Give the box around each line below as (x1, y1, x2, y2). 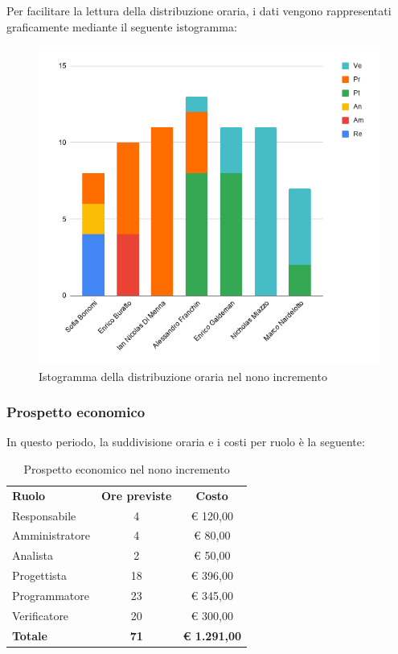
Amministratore (12, 527, 90, 544)
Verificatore (12, 606, 69, 623)
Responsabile (12, 507, 76, 524)
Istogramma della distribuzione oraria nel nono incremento (39, 367, 327, 384)
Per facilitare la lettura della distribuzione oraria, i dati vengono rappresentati (6, 2, 392, 19)
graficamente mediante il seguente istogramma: (6, 18, 237, 35)
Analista (12, 547, 54, 564)
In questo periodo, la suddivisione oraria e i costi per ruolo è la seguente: (6, 433, 365, 450)
